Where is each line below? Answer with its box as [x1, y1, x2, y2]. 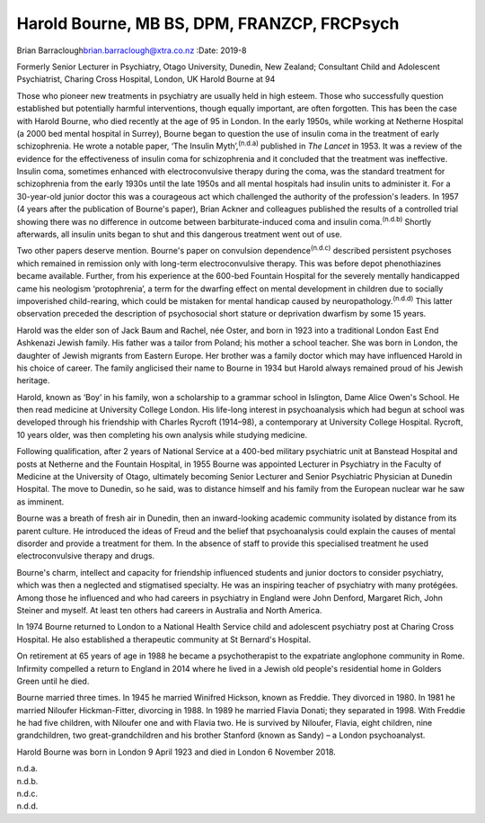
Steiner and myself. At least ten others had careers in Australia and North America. [16, 604, 322, 615]
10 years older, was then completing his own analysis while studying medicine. [16, 429, 308, 440]
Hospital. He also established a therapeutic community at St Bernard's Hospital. [16, 634, 312, 645]
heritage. [16, 375, 50, 386]
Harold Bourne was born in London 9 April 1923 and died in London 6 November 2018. [16, 747, 336, 757]
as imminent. [16, 496, 65, 507]
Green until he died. [16, 675, 90, 686]
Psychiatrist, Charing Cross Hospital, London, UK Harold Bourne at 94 [16, 74, 276, 85]
